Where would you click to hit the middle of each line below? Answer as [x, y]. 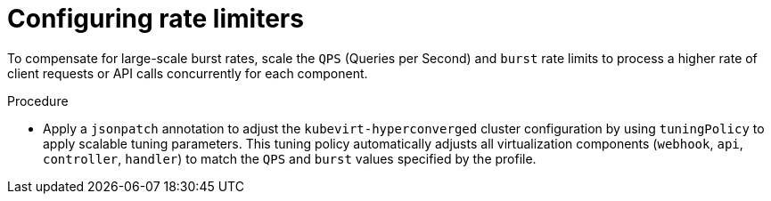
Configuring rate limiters [156, 19]
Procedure [38, 100]
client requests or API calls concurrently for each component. [188, 73]
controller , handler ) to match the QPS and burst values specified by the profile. [290, 158]
